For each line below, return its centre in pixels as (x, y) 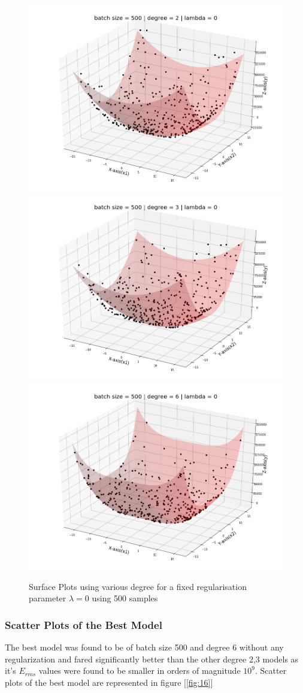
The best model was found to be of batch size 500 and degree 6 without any (144, 647)
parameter (48, 598)
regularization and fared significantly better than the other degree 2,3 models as (152, 659)
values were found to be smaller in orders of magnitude (140, 671)
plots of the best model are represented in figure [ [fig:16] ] (109, 682)
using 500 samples (125, 598)
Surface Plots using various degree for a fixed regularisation (138, 586)
